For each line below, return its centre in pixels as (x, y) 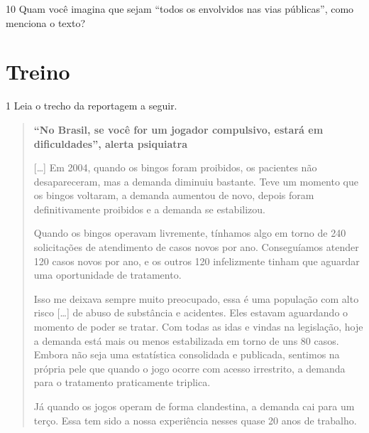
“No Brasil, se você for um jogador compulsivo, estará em (178, 129)
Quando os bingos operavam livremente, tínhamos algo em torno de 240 (190, 233)
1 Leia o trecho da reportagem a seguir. (92, 106)
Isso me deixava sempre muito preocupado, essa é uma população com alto (196, 298)
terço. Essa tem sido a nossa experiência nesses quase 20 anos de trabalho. (195, 420)
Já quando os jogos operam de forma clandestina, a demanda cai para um (194, 406)
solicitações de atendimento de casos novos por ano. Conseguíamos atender (196, 247)
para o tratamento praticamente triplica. (122, 382)
